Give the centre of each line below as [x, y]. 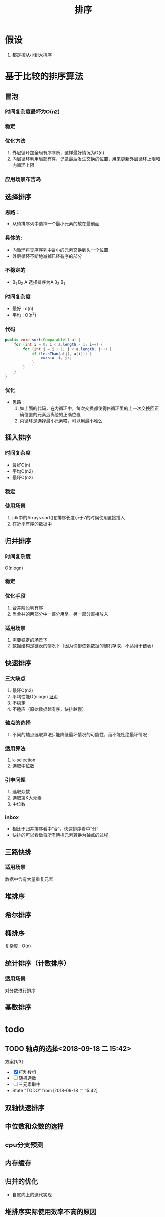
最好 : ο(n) [23, 308]
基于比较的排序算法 [44, 77]
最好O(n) [21, 465]
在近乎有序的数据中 [32, 524]
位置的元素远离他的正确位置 [52, 415]
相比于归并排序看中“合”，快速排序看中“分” [55, 829]
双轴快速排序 [25, 1108]
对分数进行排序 [20, 991]
